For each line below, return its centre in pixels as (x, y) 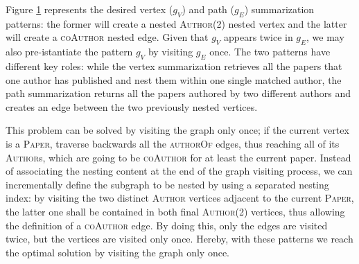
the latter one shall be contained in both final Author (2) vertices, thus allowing (175, 211)
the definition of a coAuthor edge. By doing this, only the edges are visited (167, 225)
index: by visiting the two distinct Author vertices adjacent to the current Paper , (180, 198)
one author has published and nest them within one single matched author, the (174, 79)
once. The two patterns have (270, 52)
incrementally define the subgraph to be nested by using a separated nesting (167, 184)
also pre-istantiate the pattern (69, 52)
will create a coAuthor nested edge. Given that (107, 37)
